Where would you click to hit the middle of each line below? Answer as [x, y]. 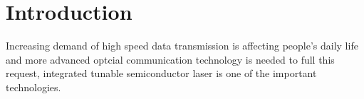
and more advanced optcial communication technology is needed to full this [170, 59]
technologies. [33, 87]
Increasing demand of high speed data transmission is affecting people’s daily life [182, 46]
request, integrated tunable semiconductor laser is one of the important [161, 73]
